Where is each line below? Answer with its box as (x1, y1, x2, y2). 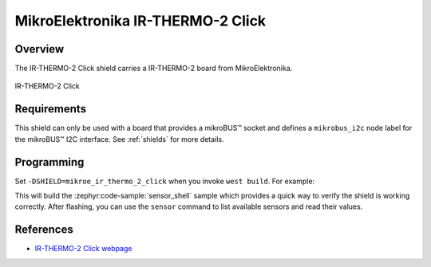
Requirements (14, 102, 87, 116)
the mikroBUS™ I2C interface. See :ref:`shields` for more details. (14, 134, 224, 143)
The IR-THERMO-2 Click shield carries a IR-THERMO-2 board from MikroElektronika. (14, 64, 293, 73)
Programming (14, 155, 85, 169)
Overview (14, 42, 65, 56)
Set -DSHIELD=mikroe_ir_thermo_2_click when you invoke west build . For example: (14, 176, 315, 186)
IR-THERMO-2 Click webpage (34, 244, 132, 253)
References (14, 223, 73, 237)
